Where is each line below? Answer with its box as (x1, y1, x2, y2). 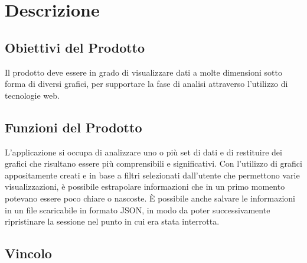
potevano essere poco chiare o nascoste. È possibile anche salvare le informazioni (5, 191, 295, 204)
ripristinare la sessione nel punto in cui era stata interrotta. (5, 215, 220, 228)
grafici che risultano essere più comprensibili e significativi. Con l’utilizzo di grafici (5, 157, 302, 170)
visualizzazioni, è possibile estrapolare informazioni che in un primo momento (5, 180, 285, 193)
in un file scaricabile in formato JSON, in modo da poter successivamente (5, 203, 270, 216)
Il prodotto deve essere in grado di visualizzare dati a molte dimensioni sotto (5, 66, 282, 78)
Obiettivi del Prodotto (5, 38, 145, 56)
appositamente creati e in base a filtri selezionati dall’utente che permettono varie (5, 168, 300, 181)
